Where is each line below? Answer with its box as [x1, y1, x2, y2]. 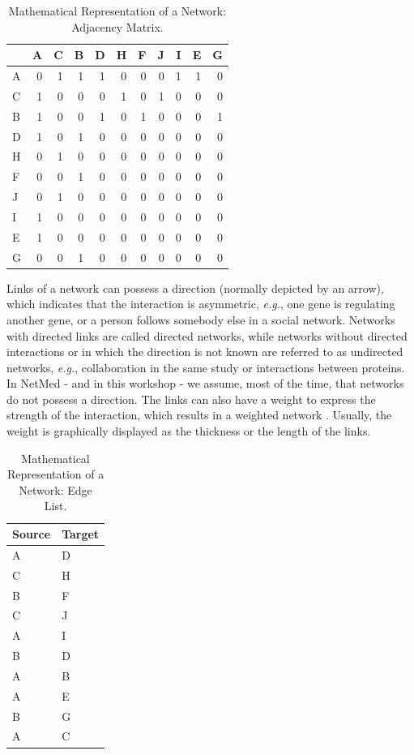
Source [12, 525, 51, 543]
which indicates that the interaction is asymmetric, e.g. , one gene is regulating [6, 295, 395, 312]
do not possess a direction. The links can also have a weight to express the [6, 390, 376, 407]
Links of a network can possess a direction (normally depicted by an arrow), [6, 279, 384, 296]
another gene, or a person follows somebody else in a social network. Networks [6, 311, 395, 328]
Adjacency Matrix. [71, 18, 164, 35]
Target [62, 525, 100, 543]
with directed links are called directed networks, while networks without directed [6, 327, 408, 344]
